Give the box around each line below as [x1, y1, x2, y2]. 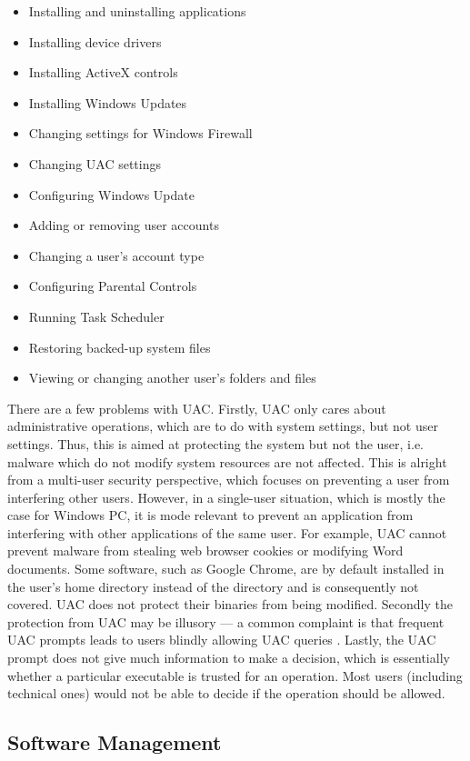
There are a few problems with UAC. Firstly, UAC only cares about [7, 398, 386, 417]
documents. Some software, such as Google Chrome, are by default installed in [7, 559, 445, 578]
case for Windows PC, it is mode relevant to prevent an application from [7, 506, 414, 525]
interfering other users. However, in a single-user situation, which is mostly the [7, 487, 445, 506]
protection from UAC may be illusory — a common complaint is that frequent [7, 612, 445, 631]
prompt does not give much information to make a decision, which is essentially [7, 648, 450, 667]
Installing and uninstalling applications [28, 2, 246, 20]
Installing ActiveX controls [28, 63, 178, 82]
